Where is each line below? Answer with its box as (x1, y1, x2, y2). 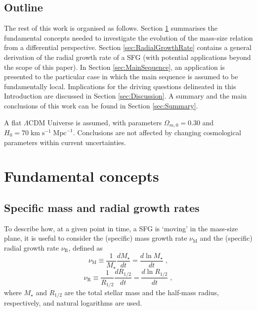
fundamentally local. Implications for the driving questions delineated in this (4, 81, 236, 91)
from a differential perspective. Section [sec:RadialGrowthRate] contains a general (4, 42, 252, 52)
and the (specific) (200, 233, 253, 243)
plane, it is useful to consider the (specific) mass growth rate (4, 233, 187, 243)
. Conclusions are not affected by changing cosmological (73, 127, 241, 137)
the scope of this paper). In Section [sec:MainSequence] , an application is (4, 61, 225, 72)
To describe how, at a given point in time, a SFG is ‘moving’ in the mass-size (4, 223, 238, 233)
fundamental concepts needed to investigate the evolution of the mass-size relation (4, 32, 253, 43)
